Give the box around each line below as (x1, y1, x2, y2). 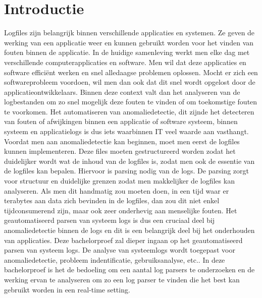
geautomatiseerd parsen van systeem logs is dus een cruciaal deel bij (4, 215, 215, 225)
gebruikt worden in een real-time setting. (4, 284, 130, 294)
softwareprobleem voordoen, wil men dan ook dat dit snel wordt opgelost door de (4, 77, 255, 87)
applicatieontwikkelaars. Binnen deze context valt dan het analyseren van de (4, 86, 240, 97)
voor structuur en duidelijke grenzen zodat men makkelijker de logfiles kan (4, 175, 235, 186)
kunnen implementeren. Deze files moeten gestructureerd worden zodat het (4, 146, 236, 156)
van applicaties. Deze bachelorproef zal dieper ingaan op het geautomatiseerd (4, 234, 243, 245)
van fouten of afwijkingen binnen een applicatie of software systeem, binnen (4, 116, 238, 127)
